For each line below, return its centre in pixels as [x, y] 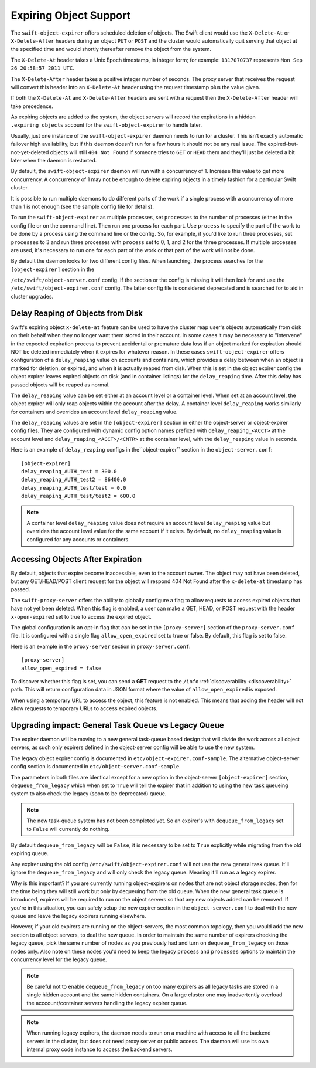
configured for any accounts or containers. [78, 539]
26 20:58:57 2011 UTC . [42, 68]
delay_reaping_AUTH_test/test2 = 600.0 [78, 496]
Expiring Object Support [71, 15]
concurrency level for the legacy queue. [59, 959]
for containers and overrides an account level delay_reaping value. [94, 412]
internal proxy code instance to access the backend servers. [99, 1049]
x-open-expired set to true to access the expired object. [81, 616]
